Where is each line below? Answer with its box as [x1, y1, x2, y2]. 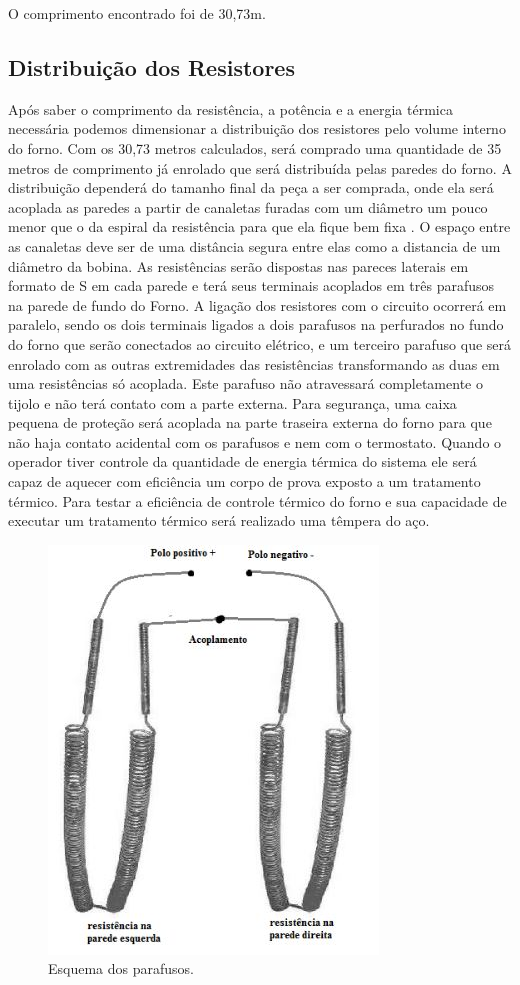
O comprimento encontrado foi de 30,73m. [8, 3, 266, 23]
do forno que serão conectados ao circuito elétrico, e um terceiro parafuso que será [8, 333, 512, 354]
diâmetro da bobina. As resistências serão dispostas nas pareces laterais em [8, 255, 469, 276]
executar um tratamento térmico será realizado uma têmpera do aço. [8, 510, 430, 531]
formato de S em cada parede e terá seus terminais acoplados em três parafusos [8, 275, 495, 296]
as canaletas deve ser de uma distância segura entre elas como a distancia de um [8, 235, 501, 256]
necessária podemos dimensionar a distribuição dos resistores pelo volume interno [8, 118, 506, 139]
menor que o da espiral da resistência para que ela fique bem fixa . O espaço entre [8, 216, 511, 237]
